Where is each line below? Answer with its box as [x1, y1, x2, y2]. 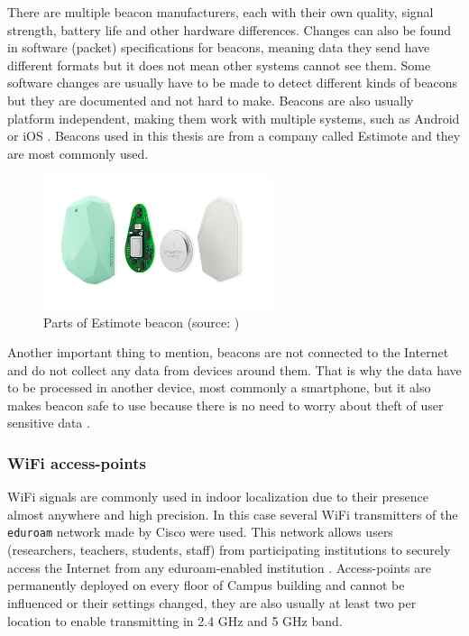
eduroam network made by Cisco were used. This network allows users [7, 522, 393, 541]
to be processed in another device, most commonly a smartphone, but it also [7, 378, 431, 397]
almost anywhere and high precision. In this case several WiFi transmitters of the [7, 504, 458, 523]
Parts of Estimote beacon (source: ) [43, 312, 240, 331]
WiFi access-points [7, 451, 146, 474]
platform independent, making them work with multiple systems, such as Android [7, 108, 460, 127]
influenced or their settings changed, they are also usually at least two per [7, 593, 417, 612]
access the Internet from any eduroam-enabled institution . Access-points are [7, 558, 431, 576]
